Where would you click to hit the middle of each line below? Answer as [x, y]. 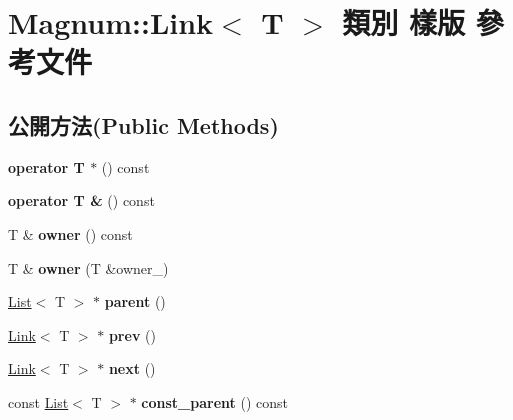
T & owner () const [70, 233]
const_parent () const [214, 401]
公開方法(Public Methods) [143, 124]
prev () [132, 334]
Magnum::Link [111, 22]
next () [132, 368]
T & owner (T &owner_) [88, 267]
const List [38, 401]
